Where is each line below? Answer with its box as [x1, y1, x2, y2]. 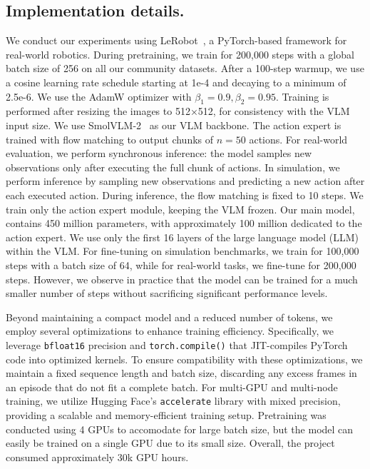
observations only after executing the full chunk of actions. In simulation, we [6, 159, 340, 174]
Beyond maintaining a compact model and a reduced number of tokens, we [6, 309, 333, 324]
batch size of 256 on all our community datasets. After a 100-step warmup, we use [6, 61, 364, 76]
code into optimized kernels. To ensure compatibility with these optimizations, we [6, 351, 363, 366]
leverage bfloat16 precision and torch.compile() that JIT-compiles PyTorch [6, 337, 348, 352]
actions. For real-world [249, 131, 348, 146]
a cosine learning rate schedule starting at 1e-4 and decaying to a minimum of [6, 74, 346, 89]
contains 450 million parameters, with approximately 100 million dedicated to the [6, 216, 362, 231]
